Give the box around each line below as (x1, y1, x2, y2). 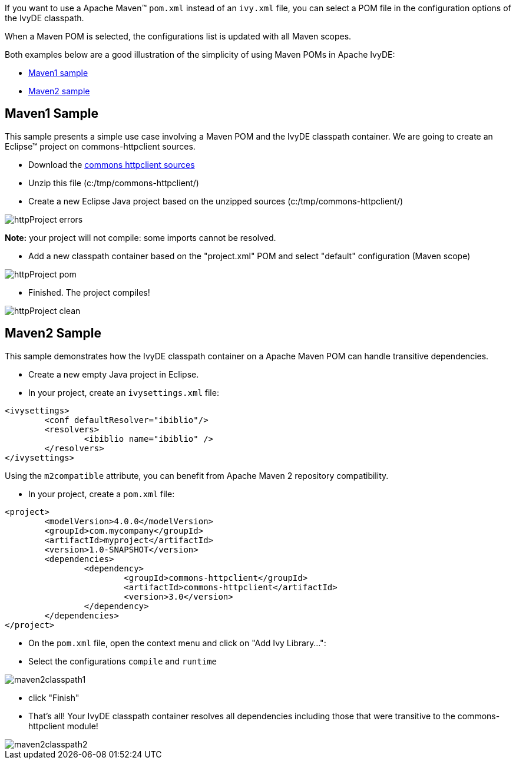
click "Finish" (28, 692, 80, 703)
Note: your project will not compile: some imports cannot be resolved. (5, 232, 276, 243)
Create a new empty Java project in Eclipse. (28, 369, 199, 379)
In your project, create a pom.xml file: (28, 488, 175, 499)
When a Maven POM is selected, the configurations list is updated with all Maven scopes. (5, 31, 352, 41)
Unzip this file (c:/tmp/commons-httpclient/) (28, 177, 199, 188)
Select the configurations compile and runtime (28, 656, 217, 666)
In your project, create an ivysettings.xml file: (28, 387, 219, 398)
